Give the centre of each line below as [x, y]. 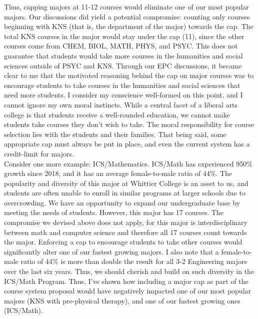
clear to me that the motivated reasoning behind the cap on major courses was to [129, 75]
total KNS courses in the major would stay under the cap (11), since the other [124, 36]
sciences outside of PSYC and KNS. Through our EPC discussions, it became [123, 65]
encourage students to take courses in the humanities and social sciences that [122, 85]
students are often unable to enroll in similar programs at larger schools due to [125, 193]
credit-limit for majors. [39, 153]
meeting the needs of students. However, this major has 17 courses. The [114, 212]
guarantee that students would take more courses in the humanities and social [123, 55]
